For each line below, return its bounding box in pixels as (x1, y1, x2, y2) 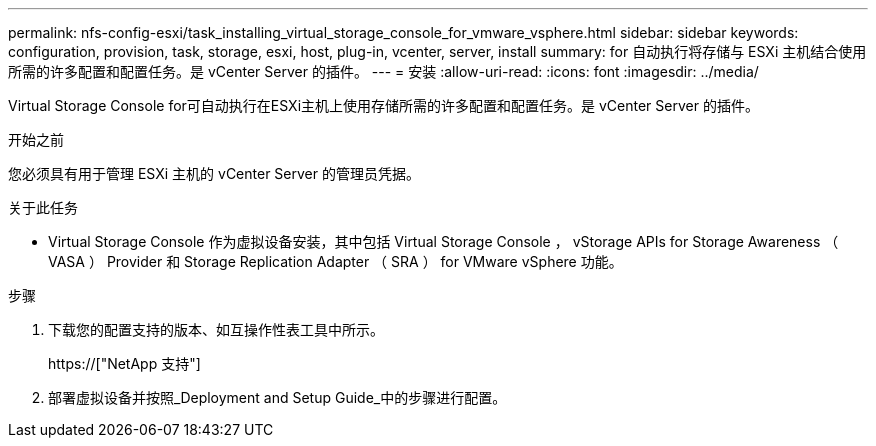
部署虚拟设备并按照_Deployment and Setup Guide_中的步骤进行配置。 (48, 389, 507, 406)
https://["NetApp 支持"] (48, 355, 201, 372)
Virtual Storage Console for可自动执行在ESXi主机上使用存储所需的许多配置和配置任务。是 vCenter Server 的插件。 (8, 97, 759, 114)
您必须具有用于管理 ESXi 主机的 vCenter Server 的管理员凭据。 (8, 165, 420, 182)
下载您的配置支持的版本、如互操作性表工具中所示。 (48, 321, 384, 338)
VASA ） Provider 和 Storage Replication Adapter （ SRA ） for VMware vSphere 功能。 (48, 253, 623, 270)
